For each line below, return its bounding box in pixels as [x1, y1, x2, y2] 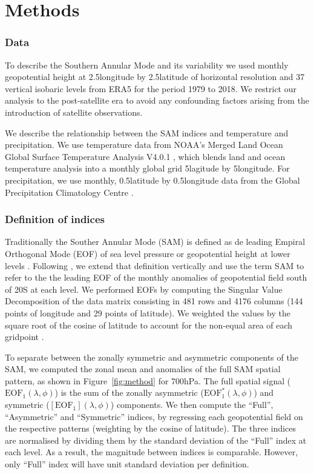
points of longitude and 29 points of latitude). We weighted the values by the [5, 306, 290, 319]
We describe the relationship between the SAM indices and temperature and [5, 126, 289, 139]
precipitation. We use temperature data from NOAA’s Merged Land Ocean [5, 138, 283, 151]
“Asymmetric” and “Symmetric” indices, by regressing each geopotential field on [5, 410, 303, 422]
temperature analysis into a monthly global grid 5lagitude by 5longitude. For [5, 162, 290, 175]
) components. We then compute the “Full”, [110, 398, 273, 411]
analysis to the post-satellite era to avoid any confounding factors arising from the [5, 94, 310, 107]
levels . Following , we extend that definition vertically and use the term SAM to [5, 259, 304, 272]
